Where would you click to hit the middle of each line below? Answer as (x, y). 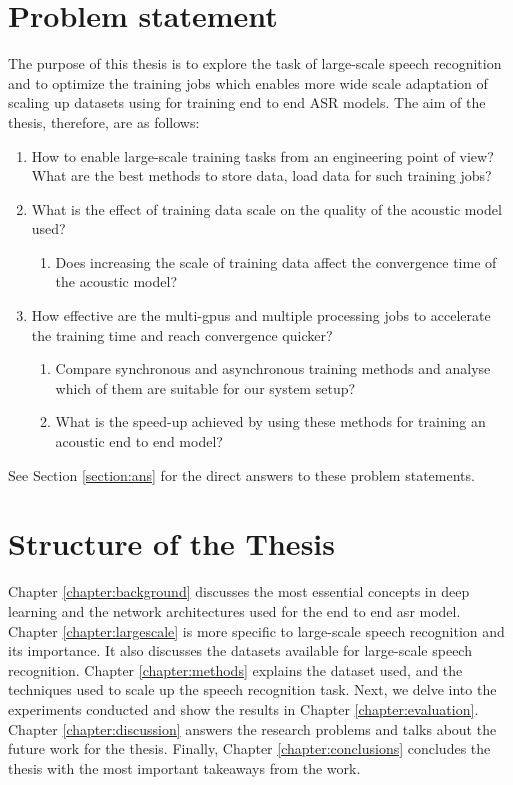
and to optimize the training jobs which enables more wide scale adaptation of (248, 82)
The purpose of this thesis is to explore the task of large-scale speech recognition (255, 63)
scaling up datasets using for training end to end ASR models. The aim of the (247, 102)
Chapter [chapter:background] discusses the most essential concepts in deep (239, 591)
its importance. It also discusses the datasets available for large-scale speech (240, 650)
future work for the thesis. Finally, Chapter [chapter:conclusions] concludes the (249, 748)
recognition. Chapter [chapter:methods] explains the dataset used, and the (235, 669)
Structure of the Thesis (171, 543)
